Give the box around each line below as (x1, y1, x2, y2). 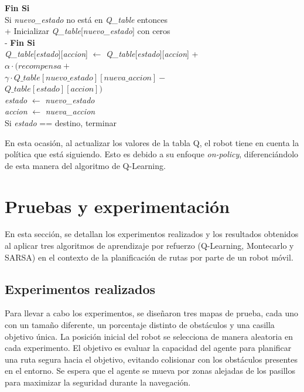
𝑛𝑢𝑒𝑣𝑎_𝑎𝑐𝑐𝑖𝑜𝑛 (104, 73, 152, 82)
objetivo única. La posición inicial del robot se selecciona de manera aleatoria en (5, 330, 293, 342)
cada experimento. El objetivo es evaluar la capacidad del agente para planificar (5, 342, 292, 354)
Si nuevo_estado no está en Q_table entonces (5, 13, 168, 25)
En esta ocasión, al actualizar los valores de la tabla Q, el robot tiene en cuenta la (5, 136, 299, 148)
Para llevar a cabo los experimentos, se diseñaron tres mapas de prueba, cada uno (5, 307, 298, 319)
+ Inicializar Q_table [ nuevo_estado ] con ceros (5, 25, 170, 37)
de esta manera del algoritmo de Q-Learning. (5, 159, 166, 171)
